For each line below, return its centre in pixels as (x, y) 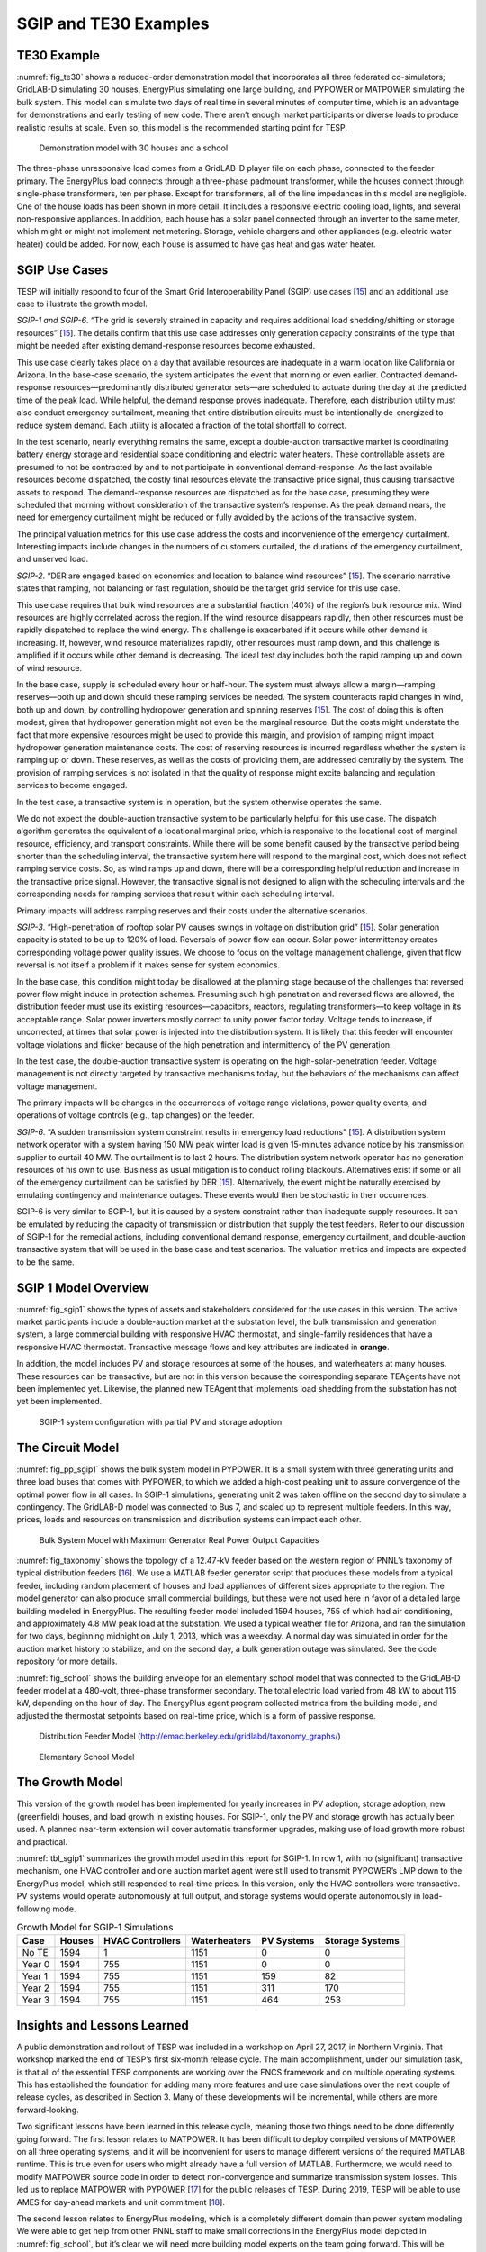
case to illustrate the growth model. (82, 304)
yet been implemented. (59, 1402)
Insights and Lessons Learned (103, 2025)
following (34, 1909)
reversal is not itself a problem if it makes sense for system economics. (148, 965)
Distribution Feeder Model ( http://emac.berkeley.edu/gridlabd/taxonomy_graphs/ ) (190, 1736)
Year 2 (36, 1988)
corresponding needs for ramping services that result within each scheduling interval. (175, 894)
